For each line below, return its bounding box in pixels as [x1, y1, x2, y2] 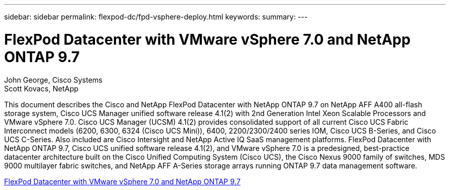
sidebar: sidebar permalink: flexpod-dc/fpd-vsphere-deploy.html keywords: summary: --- [4, 12, 308, 21]
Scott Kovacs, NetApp [4, 84, 79, 93]
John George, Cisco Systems [4, 75, 103, 84]
